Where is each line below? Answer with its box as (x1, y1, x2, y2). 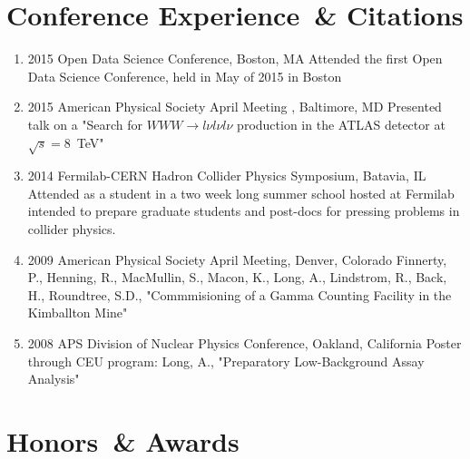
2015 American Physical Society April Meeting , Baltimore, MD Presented (27, 97, 442, 116)
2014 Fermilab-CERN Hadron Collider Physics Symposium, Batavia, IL (27, 166, 426, 185)
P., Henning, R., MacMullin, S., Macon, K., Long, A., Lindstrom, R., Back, (27, 268, 447, 287)
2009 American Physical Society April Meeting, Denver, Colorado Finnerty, (27, 249, 447, 269)
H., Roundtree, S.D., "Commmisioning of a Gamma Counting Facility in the (27, 285, 452, 304)
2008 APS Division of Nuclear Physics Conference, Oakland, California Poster (27, 334, 462, 353)
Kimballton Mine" (27, 303, 128, 322)
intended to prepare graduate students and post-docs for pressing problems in (27, 201, 460, 220)
